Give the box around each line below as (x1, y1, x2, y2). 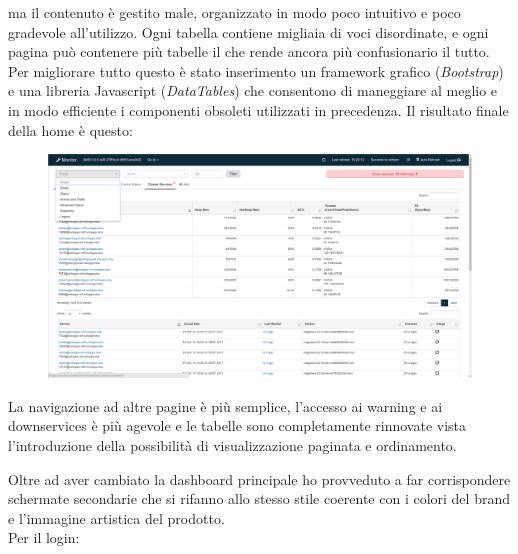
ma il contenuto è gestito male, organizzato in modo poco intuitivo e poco (8, 2, 461, 22)
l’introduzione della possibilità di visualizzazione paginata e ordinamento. (8, 434, 457, 455)
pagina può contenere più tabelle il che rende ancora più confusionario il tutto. (8, 41, 490, 62)
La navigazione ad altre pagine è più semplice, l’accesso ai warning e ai (8, 395, 443, 416)
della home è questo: (8, 119, 133, 140)
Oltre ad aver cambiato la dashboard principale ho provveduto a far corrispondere (8, 468, 511, 489)
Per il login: (8, 527, 80, 548)
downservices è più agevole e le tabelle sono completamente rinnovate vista (8, 415, 467, 436)
